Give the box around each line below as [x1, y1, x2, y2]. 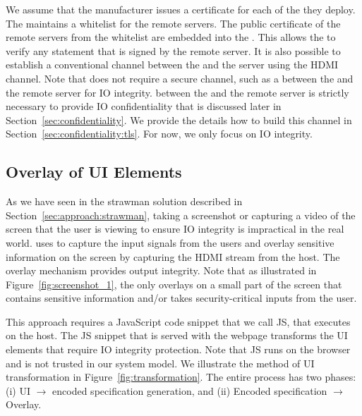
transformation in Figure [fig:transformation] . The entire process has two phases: [6, 369, 356, 384]
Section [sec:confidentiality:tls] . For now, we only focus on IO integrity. [6, 126, 313, 141]
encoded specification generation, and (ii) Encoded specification [52, 383, 327, 398]
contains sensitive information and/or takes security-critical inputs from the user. [6, 290, 357, 305]
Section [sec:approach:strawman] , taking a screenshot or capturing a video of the [6, 207, 356, 222]
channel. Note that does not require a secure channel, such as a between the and [6, 71, 354, 85]
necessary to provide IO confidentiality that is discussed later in [6, 99, 282, 114]
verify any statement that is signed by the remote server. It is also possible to [6, 43, 341, 58]
